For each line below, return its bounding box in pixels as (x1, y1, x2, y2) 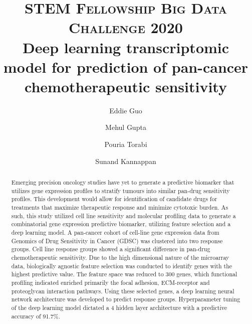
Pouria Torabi (104, 139, 147, 149)
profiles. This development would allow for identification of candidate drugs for (11, 195, 217, 203)
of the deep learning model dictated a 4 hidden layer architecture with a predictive (11, 303, 227, 311)
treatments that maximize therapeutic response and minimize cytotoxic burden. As (11, 203, 228, 212)
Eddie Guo (109, 105, 142, 115)
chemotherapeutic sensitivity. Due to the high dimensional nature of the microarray (11, 253, 229, 261)
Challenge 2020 (69, 17, 183, 38)
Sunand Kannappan (95, 155, 156, 166)
